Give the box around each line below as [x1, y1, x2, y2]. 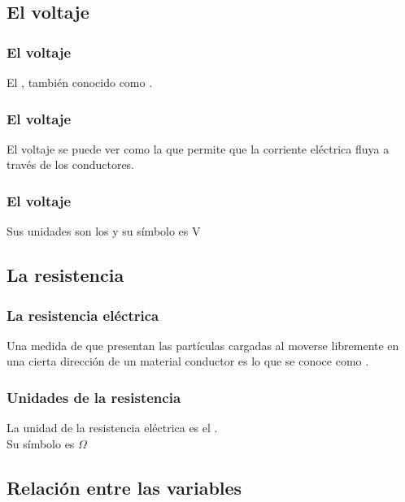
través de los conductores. [7, 156, 135, 173]
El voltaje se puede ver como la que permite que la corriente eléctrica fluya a [7, 140, 390, 157]
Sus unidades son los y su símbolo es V [7, 223, 201, 240]
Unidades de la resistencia [7, 387, 181, 407]
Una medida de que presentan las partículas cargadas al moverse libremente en [7, 336, 399, 353]
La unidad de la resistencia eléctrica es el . [7, 419, 218, 436]
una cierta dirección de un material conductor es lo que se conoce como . [7, 353, 369, 370]
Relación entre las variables [7, 474, 242, 500]
